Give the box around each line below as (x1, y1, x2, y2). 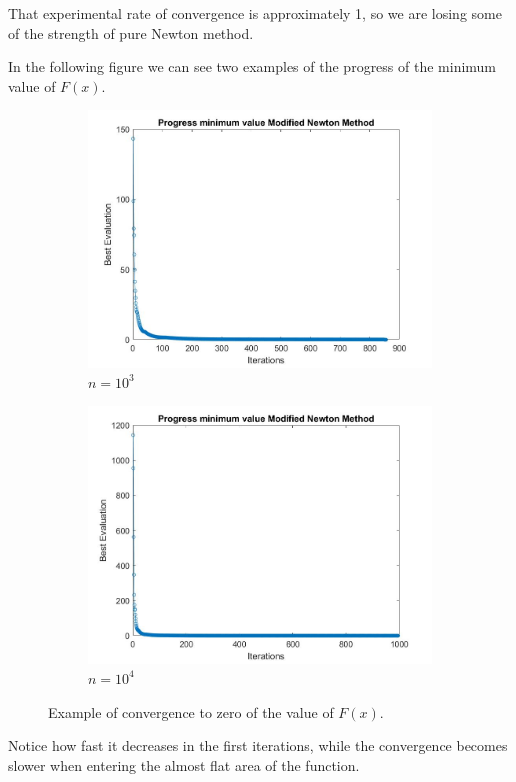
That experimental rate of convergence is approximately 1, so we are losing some (8, 3, 502, 23)
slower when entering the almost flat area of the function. (8, 754, 360, 775)
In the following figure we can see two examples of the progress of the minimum (8, 56, 497, 77)
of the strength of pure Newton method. (8, 22, 254, 43)
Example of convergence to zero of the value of (48, 701, 334, 722)
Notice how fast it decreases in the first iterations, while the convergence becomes (8, 735, 508, 756)
